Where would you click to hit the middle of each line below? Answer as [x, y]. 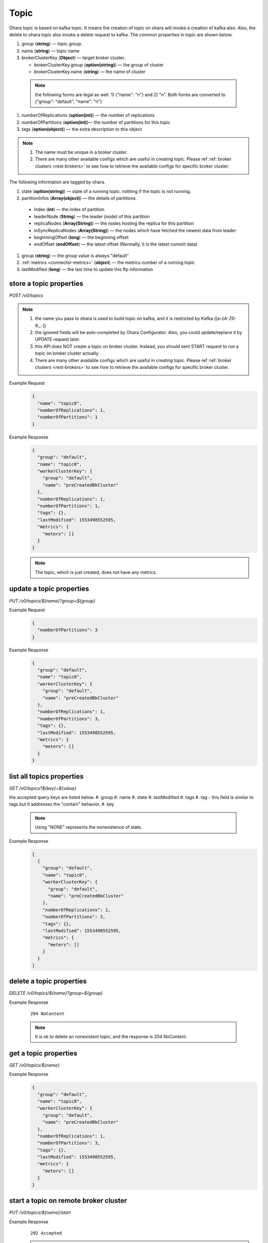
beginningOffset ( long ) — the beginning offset [81, 237]
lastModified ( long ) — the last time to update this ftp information [87, 269]
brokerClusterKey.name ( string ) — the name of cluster [90, 72]
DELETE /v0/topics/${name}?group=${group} [56, 993]
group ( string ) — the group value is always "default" [75, 256]
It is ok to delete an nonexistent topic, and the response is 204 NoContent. [111, 1036]
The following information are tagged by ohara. [57, 182]
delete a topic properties [48, 981]
